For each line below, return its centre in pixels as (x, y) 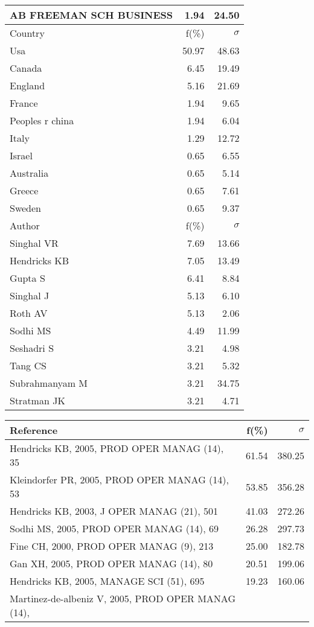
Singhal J (30, 295)
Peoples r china (42, 120)
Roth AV (29, 313)
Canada (26, 68)
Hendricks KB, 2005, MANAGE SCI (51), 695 (107, 581)
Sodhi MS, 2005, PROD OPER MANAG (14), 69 (114, 528)
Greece (24, 190)
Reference (34, 430)
